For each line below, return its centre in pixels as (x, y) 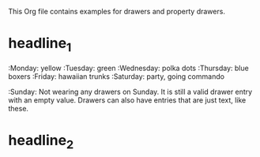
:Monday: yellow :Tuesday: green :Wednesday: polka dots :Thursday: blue (128, 68)
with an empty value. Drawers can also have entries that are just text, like (127, 100)
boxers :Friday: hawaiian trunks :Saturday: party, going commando (117, 76)
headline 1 (40, 45)
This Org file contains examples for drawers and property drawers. (117, 11)
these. (19, 108)
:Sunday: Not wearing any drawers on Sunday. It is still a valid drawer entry (130, 92)
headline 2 (41, 142)
